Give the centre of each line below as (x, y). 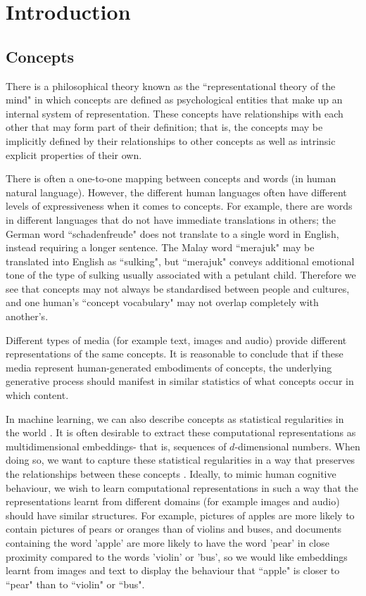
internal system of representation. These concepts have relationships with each (175, 113)
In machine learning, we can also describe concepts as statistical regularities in (175, 418)
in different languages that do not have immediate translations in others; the (171, 219)
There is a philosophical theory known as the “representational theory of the (171, 85)
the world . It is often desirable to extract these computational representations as (181, 432)
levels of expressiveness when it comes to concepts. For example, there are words (179, 206)
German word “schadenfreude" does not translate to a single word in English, (172, 233)
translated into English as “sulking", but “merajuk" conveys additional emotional (180, 261)
